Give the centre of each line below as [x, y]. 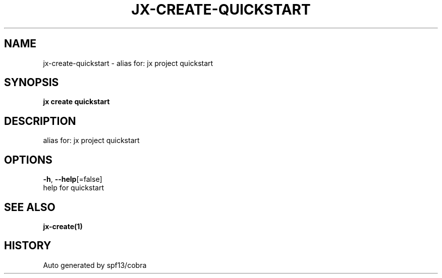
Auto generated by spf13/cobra [95, 265]
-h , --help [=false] [73, 179]
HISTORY [28, 246]
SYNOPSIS [32, 83]
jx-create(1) [63, 226]
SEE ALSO [30, 207]
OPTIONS [28, 160]
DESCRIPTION [40, 121]
